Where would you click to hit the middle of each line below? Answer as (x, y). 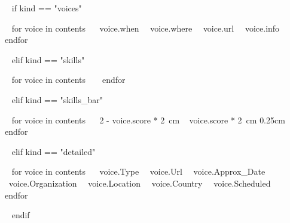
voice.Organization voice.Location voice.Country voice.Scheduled (140, 183)
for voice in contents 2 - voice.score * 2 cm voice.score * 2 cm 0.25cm (148, 120)
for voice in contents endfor (68, 80)
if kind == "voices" (47, 8)
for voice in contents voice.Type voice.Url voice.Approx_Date (138, 171)
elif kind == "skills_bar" (57, 99)
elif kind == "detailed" (54, 151)
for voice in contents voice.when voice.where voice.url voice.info (146, 28)
